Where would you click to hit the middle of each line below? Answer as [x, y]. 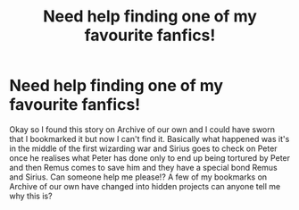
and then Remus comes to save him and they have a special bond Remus [144, 167]
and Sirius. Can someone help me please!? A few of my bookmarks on [138, 177]
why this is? [31, 196]
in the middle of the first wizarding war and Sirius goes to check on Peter [144, 148]
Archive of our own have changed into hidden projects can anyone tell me [145, 186]
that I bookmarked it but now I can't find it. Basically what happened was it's [149, 139]
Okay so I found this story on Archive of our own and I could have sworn [142, 129]
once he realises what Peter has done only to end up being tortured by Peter [150, 157]
